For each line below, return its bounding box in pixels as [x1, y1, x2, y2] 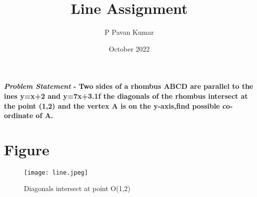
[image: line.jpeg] [24, 169, 88, 176]
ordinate [4, 110, 33, 121]
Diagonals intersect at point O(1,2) [24, 183, 131, 194]
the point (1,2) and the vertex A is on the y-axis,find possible [4, 100, 220, 111]
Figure [4, 139, 50, 159]
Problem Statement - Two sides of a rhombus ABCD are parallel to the [4, 81, 254, 91]
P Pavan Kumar [104, 27, 154, 37]
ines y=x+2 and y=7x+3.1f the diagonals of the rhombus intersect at [4, 90, 248, 101]
